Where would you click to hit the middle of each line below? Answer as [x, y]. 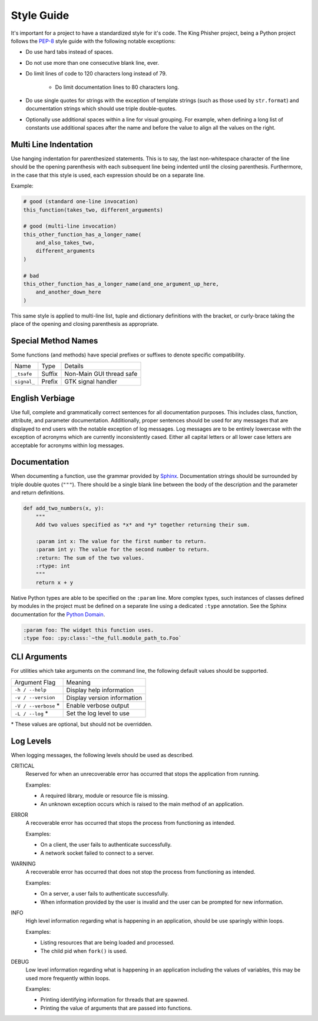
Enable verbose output [98, 705]
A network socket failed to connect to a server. [97, 853]
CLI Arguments [39, 657]
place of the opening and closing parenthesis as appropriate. [85, 324]
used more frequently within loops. [68, 978]
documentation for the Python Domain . [58, 614]
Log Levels [31, 741]
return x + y [54, 582]
